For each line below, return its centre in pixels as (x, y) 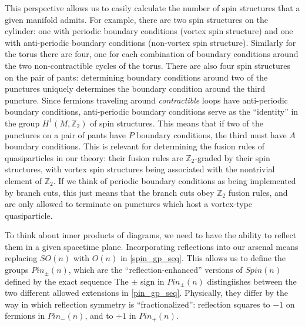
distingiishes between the (252, 281)
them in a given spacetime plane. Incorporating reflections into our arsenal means (152, 246)
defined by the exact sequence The (67, 281)
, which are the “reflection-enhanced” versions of (155, 270)
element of (23, 180)
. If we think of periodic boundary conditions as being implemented (175, 180)
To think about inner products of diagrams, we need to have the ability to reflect (151, 235)
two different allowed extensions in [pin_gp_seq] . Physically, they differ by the (147, 293)
